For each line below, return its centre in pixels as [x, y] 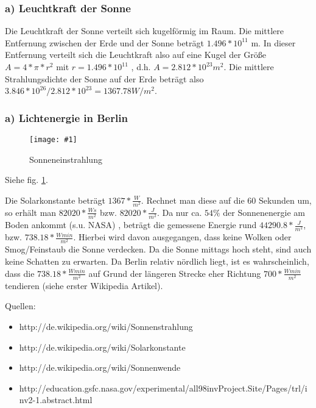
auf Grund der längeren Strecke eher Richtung [175, 273]
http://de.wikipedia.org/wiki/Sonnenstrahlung [106, 326]
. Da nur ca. [179, 212]
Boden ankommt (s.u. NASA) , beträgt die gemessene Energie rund [131, 225]
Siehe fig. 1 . [26, 180]
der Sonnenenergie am [264, 212]
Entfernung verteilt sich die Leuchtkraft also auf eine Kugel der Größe [136, 55]
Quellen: [20, 306]
